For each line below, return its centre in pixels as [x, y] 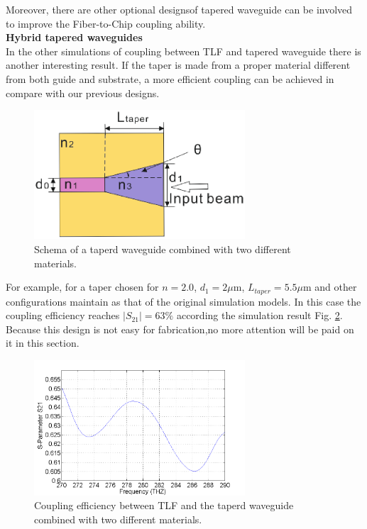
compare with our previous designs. [83, 93]
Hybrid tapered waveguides [74, 37]
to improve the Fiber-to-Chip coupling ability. [106, 23]
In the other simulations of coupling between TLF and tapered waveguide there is [183, 51]
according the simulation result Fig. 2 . [259, 315]
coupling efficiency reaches [63, 315]
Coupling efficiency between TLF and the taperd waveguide [164, 505]
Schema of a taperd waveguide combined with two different [163, 249]
